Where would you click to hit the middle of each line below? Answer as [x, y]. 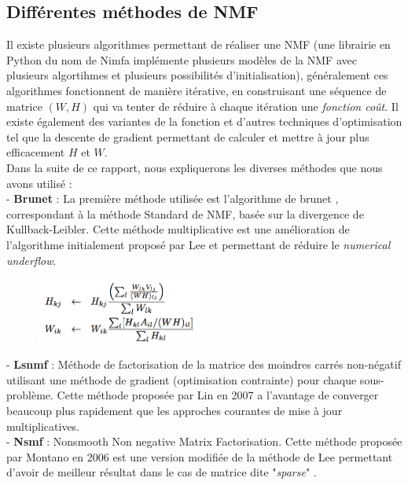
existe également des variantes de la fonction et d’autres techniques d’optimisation [204, 121]
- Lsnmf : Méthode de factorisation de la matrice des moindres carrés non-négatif [204, 364]
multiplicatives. [43, 426]
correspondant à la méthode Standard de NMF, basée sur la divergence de [185, 213]
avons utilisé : [39, 183]
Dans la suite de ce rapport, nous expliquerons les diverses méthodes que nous [195, 167]
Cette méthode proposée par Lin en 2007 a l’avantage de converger [218, 395]
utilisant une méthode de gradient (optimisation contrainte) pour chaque [182, 379]
